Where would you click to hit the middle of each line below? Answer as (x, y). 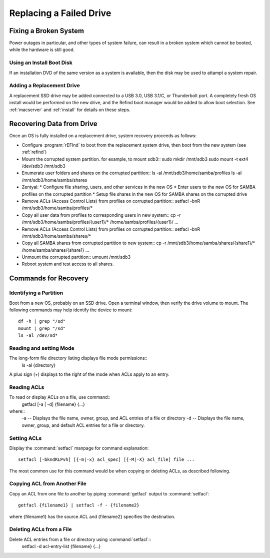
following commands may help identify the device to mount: (71, 310)
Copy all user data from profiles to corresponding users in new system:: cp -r (101, 215)
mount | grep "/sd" (42, 328)
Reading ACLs (27, 387)
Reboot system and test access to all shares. (68, 264)
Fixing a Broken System (47, 31)
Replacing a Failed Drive (60, 13)
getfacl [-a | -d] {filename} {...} (53, 404)
